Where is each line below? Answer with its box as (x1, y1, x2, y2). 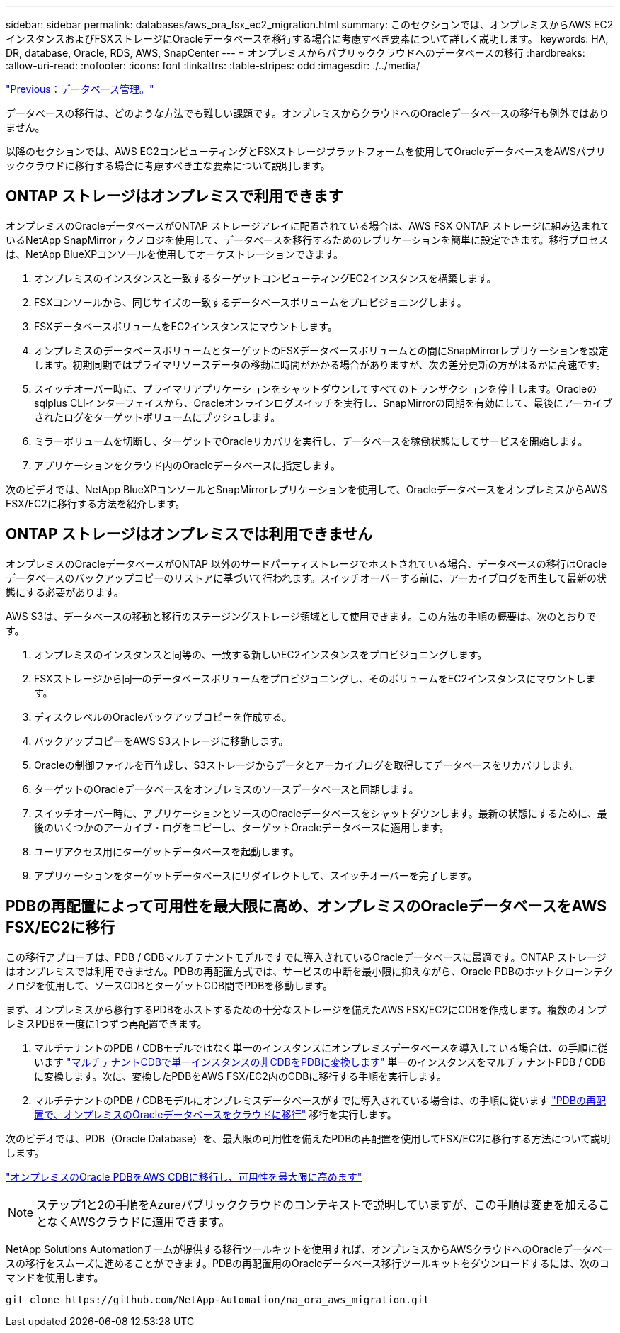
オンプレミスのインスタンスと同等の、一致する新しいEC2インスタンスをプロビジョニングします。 (34, 648, 488, 660)
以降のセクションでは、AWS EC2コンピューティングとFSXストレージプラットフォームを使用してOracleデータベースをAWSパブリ (6, 145, 606, 157)
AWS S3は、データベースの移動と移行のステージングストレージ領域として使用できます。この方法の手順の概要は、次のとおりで (6, 609, 597, 622)
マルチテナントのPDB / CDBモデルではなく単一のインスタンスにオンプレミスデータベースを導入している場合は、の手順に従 (34, 1041, 608, 1054)
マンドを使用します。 (6, 1271, 104, 1283)
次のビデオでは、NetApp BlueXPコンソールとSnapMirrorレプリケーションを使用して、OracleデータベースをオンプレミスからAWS (6, 483, 607, 495)
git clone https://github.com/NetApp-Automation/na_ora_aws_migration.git (6, 1293, 430, 1305)
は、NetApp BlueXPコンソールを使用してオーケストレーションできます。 (6, 247, 344, 260)
